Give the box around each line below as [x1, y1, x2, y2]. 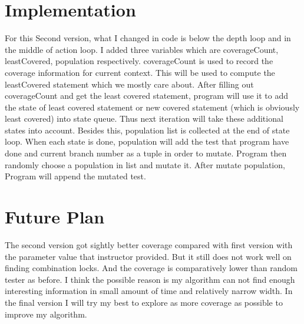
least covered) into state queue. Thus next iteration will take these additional [5, 112, 283, 125]
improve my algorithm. [5, 308, 87, 320]
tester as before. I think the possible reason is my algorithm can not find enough [5, 273, 295, 285]
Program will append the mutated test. [5, 170, 146, 182]
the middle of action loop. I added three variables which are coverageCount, [5, 43, 279, 55]
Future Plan [5, 205, 105, 229]
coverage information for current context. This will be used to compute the [5, 66, 275, 78]
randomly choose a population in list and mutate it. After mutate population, [5, 158, 285, 171]
